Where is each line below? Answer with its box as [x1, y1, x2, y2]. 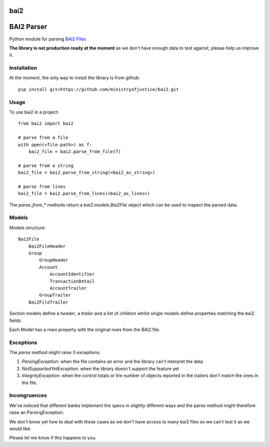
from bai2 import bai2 [18, 120, 74, 126]
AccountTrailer [49, 285, 87, 291]
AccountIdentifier [49, 271, 95, 277]
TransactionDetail [49, 278, 95, 284]
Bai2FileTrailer [28, 299, 68, 305]
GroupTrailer [39, 292, 71, 298]
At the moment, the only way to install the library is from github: [9, 75, 140, 81]
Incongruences [9, 392, 47, 399]
